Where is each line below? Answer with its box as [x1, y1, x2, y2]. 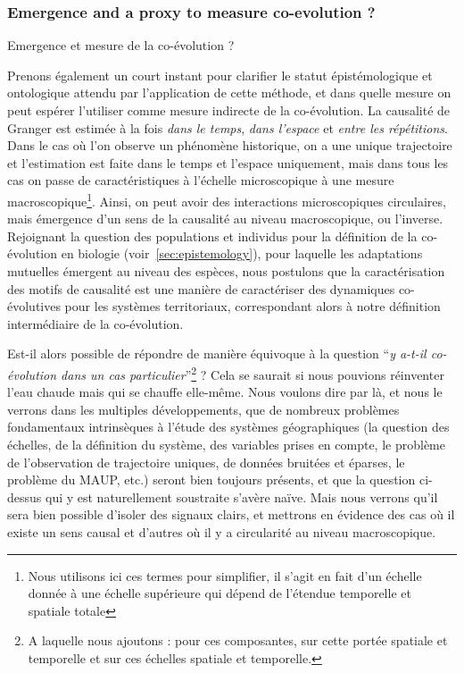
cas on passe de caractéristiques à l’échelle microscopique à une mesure [7, 171, 394, 189]
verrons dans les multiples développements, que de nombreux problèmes [7, 400, 400, 418]
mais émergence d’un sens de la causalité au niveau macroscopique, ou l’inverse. [7, 209, 443, 228]
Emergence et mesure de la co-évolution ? [7, 36, 235, 55]
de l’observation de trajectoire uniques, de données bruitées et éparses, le [7, 452, 405, 471]
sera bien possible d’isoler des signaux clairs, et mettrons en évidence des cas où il [7, 505, 455, 524]
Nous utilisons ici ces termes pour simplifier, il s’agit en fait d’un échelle [28, 566, 422, 585]
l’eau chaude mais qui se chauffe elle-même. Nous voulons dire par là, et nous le [7, 383, 443, 401]
